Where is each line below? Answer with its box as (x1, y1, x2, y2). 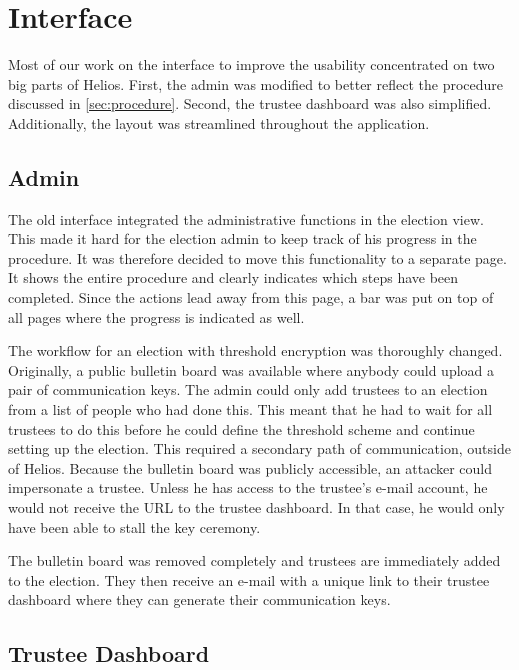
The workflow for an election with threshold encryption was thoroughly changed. (8, 340, 503, 361)
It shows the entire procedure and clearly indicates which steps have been (8, 267, 459, 288)
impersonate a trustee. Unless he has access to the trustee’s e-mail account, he (8, 477, 488, 498)
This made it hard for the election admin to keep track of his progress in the (8, 228, 477, 249)
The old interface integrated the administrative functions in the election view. (8, 208, 484, 229)
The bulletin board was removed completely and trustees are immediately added (8, 550, 501, 571)
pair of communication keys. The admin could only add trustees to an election (8, 379, 488, 400)
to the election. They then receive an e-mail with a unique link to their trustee (8, 569, 490, 590)
